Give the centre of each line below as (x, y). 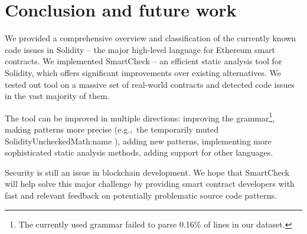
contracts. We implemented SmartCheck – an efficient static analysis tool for (143, 61)
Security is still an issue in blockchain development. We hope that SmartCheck (147, 172)
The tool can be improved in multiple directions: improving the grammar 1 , (140, 117)
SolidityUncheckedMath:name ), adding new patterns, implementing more (138, 141)
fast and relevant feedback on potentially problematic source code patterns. (141, 195)
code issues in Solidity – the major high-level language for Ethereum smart (140, 49)
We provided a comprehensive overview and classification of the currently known (151, 38)
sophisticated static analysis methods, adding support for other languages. (139, 152)
